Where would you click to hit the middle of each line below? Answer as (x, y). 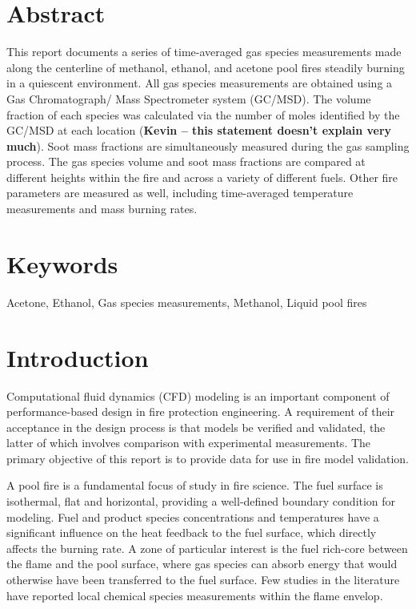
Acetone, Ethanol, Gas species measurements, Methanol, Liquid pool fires (187, 302)
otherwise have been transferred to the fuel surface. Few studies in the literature (203, 580)
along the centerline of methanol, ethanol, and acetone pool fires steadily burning (206, 67)
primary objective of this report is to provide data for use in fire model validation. (208, 458)
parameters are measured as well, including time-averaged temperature (180, 193)
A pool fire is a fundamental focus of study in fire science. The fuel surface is (195, 485)
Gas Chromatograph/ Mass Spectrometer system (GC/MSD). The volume (189, 98)
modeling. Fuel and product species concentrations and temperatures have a (193, 516)
